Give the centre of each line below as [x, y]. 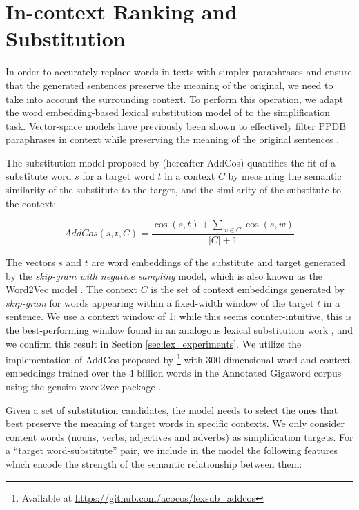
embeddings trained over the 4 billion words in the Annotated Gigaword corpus [174, 373]
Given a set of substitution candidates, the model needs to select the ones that [172, 409]
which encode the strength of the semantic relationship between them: [154, 464]
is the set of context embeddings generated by [248, 289]
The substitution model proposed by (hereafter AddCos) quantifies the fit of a [171, 162]
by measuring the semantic [285, 176]
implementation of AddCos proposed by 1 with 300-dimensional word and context [178, 358]
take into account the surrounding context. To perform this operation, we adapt [175, 98]
